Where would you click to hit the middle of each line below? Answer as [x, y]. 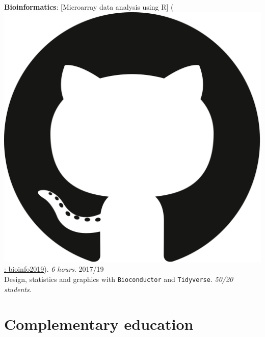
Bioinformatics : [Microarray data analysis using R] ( [89, 7]
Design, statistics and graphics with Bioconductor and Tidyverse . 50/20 [119, 279]
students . [18, 289]
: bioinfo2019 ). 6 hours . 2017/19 [54, 269]
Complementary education [99, 324]
